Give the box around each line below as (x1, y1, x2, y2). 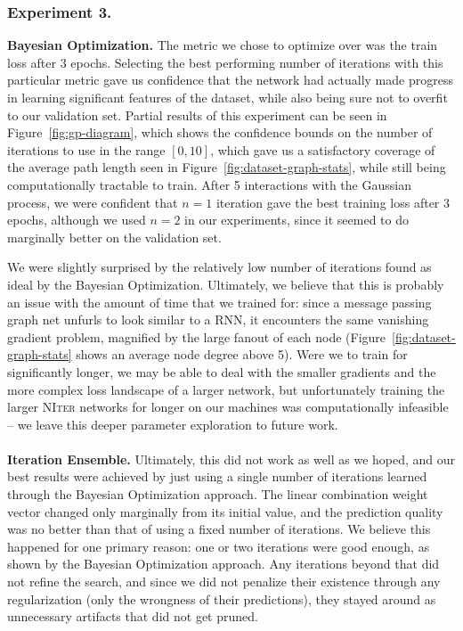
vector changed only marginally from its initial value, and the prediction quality (7, 502, 443, 520)
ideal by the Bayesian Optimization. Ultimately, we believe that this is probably (7, 275, 444, 293)
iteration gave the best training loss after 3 (215, 193, 450, 211)
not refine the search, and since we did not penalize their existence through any (7, 572, 441, 591)
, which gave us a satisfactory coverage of (210, 140, 435, 159)
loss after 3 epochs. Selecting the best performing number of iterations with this (7, 53, 443, 71)
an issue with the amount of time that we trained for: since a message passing (7, 292, 432, 311)
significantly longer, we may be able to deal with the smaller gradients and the (7, 362, 436, 381)
